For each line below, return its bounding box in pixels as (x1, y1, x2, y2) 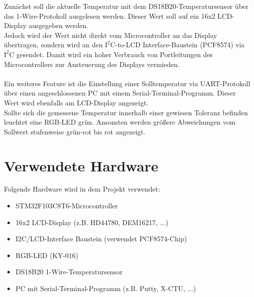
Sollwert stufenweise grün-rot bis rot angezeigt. (4, 126, 146, 136)
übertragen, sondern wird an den (4, 39, 103, 50)
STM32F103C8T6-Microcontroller (15, 200, 118, 211)
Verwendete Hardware (4, 155, 159, 175)
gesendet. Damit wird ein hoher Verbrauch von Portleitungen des (16, 49, 213, 59)
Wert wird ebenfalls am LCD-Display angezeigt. (4, 97, 149, 107)
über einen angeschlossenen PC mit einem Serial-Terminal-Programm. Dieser (4, 88, 236, 98)
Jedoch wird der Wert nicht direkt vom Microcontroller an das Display (4, 30, 217, 40)
